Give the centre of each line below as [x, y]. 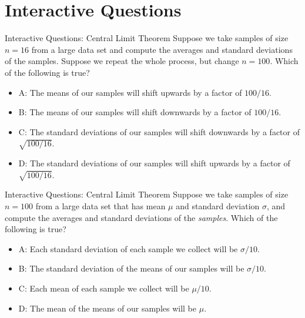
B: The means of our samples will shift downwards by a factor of [135, 112]
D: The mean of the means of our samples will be [107, 308]
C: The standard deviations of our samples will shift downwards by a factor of [159, 131]
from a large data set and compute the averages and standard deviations [162, 49]
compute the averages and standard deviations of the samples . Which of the [141, 217]
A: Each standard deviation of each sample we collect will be [128, 248]
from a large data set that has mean [100, 206]
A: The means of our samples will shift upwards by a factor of [130, 92]
